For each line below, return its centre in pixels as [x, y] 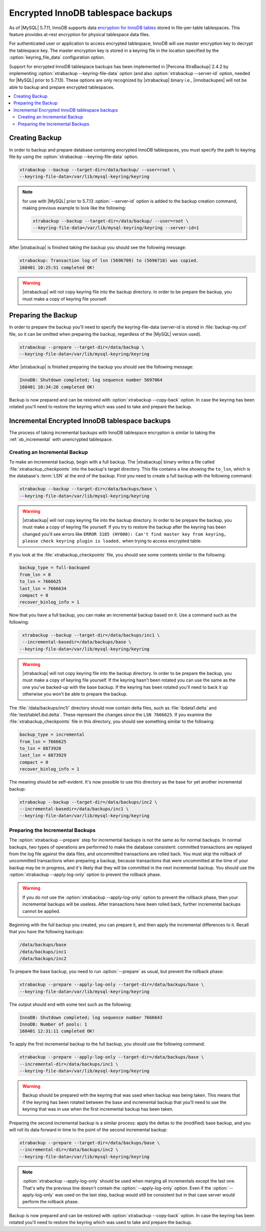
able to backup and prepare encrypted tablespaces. [62, 87]
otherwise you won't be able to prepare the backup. [75, 694]
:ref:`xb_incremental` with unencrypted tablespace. [61, 439]
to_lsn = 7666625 [40, 582]
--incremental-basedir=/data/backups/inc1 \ [74, 809]
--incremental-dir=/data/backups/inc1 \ [69, 1064]
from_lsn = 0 [35, 575]
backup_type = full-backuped [55, 568]
